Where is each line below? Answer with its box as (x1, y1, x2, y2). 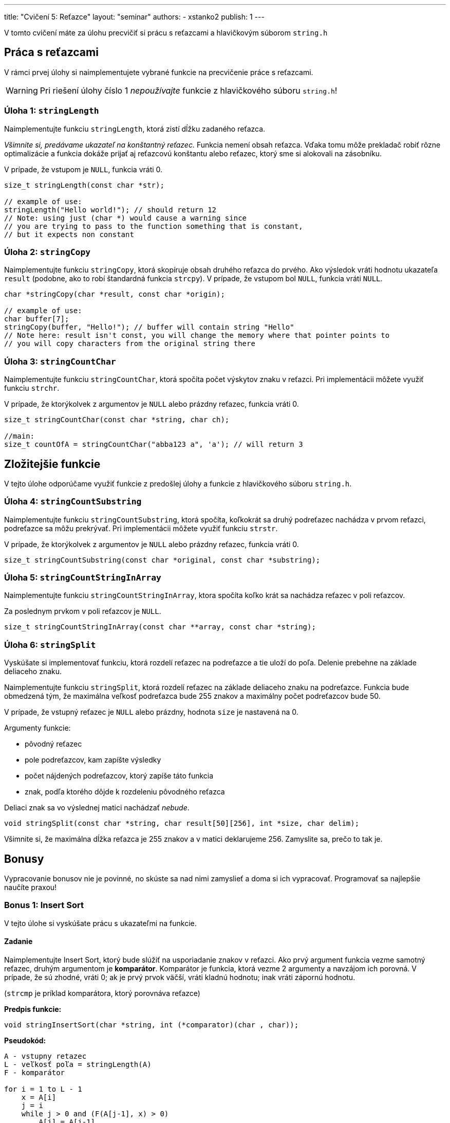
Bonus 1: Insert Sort (4, 900, 84, 911)
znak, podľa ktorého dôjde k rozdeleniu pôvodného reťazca (25, 787, 225, 796)
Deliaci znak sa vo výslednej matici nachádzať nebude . (4, 803, 190, 812)
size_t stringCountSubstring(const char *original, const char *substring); (4, 555, 321, 564)
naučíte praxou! (4, 883, 57, 892)
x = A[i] (21, 1093, 57, 1101)
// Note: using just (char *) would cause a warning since (4, 213, 247, 222)
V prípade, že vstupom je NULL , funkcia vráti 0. (4, 165, 163, 174)
